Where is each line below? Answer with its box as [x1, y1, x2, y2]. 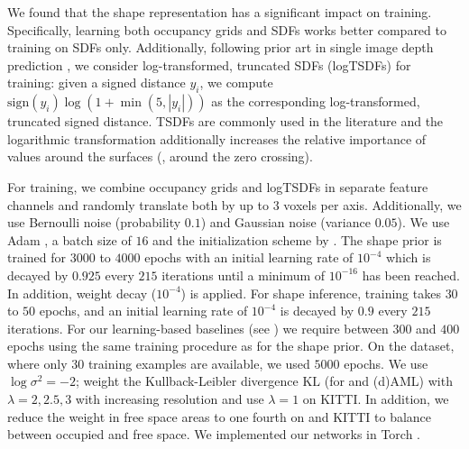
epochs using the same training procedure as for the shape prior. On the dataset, [7, 336, 455, 355]
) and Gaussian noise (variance [200, 213, 371, 232]
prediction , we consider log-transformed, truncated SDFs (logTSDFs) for [7, 55, 411, 74]
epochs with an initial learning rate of [144, 248, 354, 267]
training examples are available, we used [87, 353, 310, 372]
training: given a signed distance [7, 73, 186, 92]
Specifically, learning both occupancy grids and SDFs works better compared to [7, 20, 446, 39]
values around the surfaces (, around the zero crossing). [7, 147, 313, 166]
